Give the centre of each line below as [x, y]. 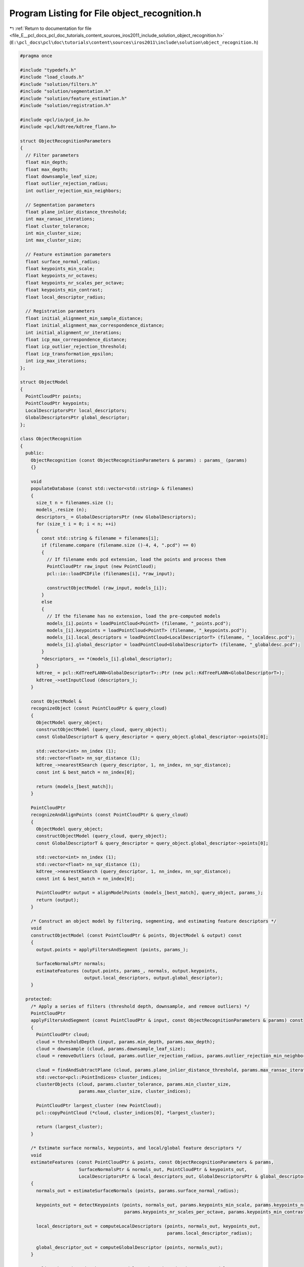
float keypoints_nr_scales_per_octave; [75, 283]
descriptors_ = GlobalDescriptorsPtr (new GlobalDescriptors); [116, 517]
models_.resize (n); [62, 510]
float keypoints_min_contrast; [64, 290]
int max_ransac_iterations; [60, 219]
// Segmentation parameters [60, 205]
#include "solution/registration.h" [66, 106]
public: [35, 453]
